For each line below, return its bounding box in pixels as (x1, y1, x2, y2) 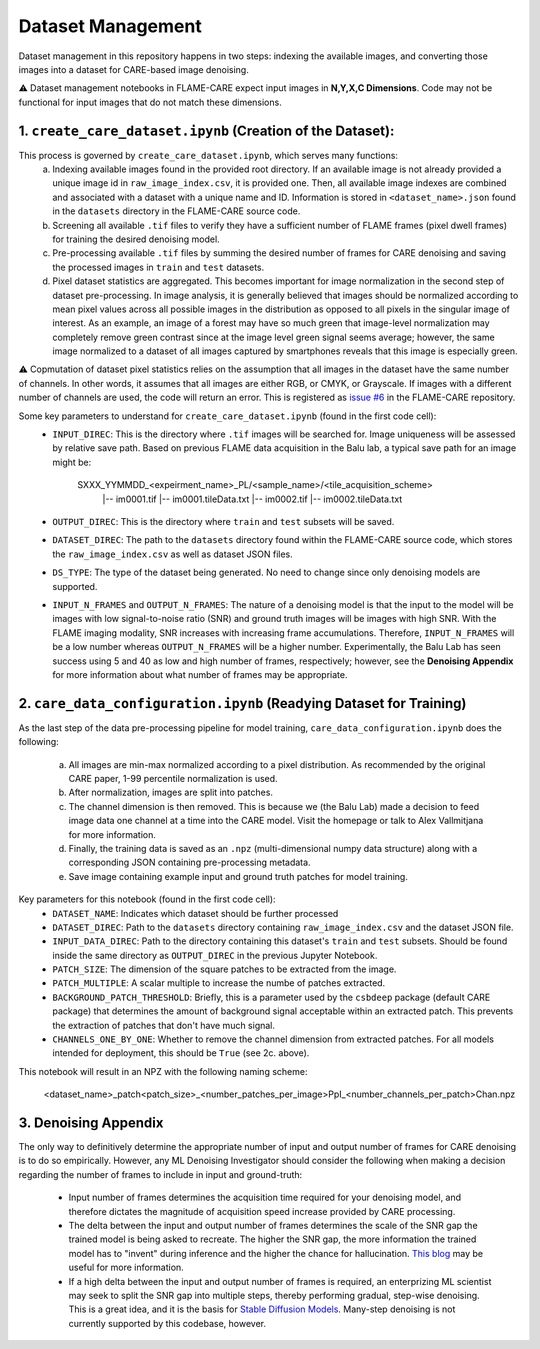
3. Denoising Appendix (18, 1115, 164, 1131)
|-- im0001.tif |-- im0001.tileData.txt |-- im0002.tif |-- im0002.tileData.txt (102, 493, 403, 505)
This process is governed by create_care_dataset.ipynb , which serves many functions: (18, 149, 399, 161)
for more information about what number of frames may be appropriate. (52, 668, 348, 680)
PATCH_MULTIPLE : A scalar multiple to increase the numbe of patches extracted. (52, 977, 386, 989)
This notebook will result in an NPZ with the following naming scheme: (18, 1065, 308, 1077)
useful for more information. (68, 1261, 184, 1274)
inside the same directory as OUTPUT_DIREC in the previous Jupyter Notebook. (52, 949, 378, 961)
